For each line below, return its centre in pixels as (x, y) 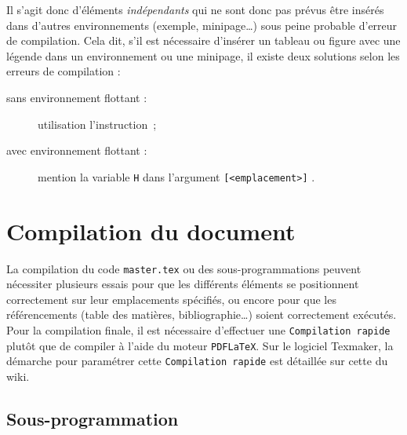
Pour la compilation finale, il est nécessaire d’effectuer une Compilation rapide (198, 329)
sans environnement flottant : (77, 97)
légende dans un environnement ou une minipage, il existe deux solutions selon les (203, 55)
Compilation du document (151, 230)
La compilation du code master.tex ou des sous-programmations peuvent (184, 268)
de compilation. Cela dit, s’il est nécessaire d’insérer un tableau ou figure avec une (203, 40)
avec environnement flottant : (77, 150)
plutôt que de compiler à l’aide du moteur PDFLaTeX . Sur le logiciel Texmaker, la (200, 345)
